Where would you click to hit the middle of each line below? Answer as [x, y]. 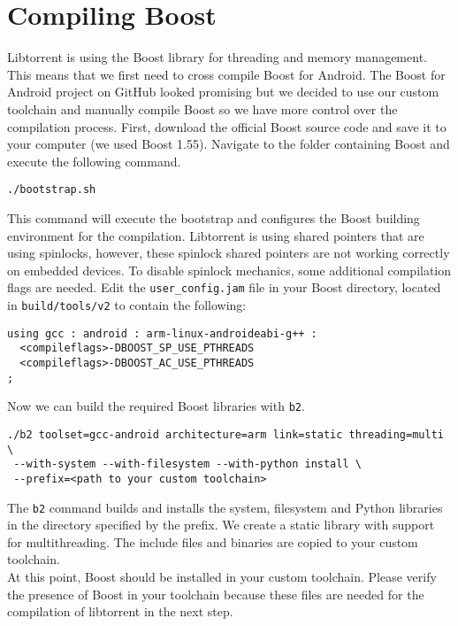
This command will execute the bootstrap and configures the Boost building [214, 217]
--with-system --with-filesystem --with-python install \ [187, 464]
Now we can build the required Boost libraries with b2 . [156, 406]
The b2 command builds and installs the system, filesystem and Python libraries [225, 507]
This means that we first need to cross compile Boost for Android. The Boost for [226, 74]
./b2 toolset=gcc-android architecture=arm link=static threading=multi [225, 434]
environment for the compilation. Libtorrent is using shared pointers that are [216, 235]
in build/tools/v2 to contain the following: [127, 304]
